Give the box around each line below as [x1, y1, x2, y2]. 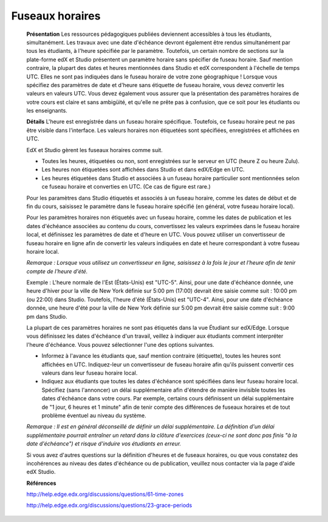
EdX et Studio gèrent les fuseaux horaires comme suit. [26, 146, 163, 153]
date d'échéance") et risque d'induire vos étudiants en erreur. [26, 440, 182, 447]
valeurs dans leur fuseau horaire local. [41, 369, 138, 377]
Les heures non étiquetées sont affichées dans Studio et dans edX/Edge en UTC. [41, 166, 245, 173]
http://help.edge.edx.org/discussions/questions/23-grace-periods [26, 502, 193, 509]
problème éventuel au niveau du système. [41, 411, 146, 419]
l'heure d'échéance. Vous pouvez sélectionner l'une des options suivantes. [26, 341, 215, 348]
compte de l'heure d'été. [26, 268, 88, 275]
